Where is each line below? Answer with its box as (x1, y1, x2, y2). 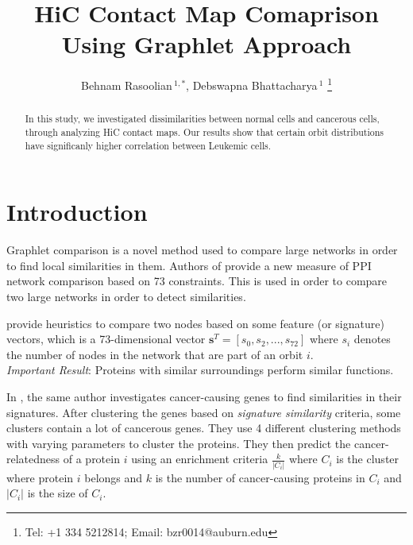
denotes (353, 330, 391, 347)
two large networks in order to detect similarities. (6, 288, 246, 305)
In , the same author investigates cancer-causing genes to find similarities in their (6, 388, 402, 405)
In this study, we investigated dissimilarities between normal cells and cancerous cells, (25, 112, 380, 126)
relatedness (6, 450, 60, 467)
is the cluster (336, 450, 399, 467)
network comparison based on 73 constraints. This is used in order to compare (6, 272, 388, 289)
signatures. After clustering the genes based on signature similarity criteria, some (6, 404, 401, 420)
